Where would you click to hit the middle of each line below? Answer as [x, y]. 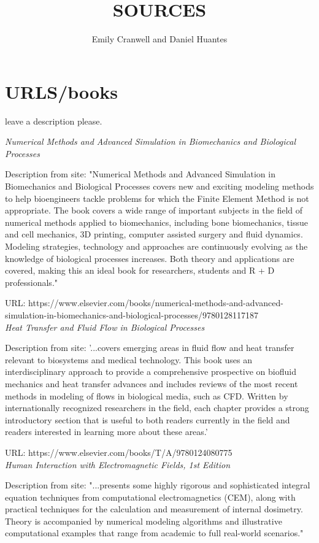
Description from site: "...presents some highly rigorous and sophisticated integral [158, 485]
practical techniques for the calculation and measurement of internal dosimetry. [154, 509]
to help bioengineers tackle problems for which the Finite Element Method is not [157, 198]
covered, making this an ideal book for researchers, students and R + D [140, 270]
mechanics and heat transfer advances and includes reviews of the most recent [152, 383]
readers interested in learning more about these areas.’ [106, 432]
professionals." [32, 282]
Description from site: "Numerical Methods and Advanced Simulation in [140, 174]
